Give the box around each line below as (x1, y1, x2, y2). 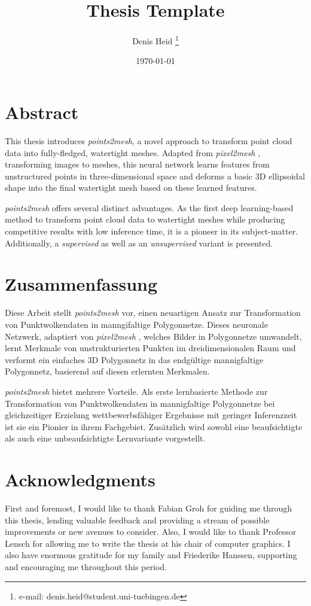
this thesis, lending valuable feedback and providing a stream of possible (5, 513, 270, 526)
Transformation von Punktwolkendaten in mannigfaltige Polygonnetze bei (5, 397, 275, 409)
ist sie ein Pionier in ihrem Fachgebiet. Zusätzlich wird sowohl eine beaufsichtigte (5, 420, 303, 433)
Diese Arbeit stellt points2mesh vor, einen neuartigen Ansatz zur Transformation (5, 306, 301, 319)
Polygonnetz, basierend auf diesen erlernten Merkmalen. (5, 365, 210, 377)
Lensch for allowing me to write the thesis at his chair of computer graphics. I (5, 537, 291, 549)
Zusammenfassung (5, 272, 158, 296)
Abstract (5, 99, 79, 124)
